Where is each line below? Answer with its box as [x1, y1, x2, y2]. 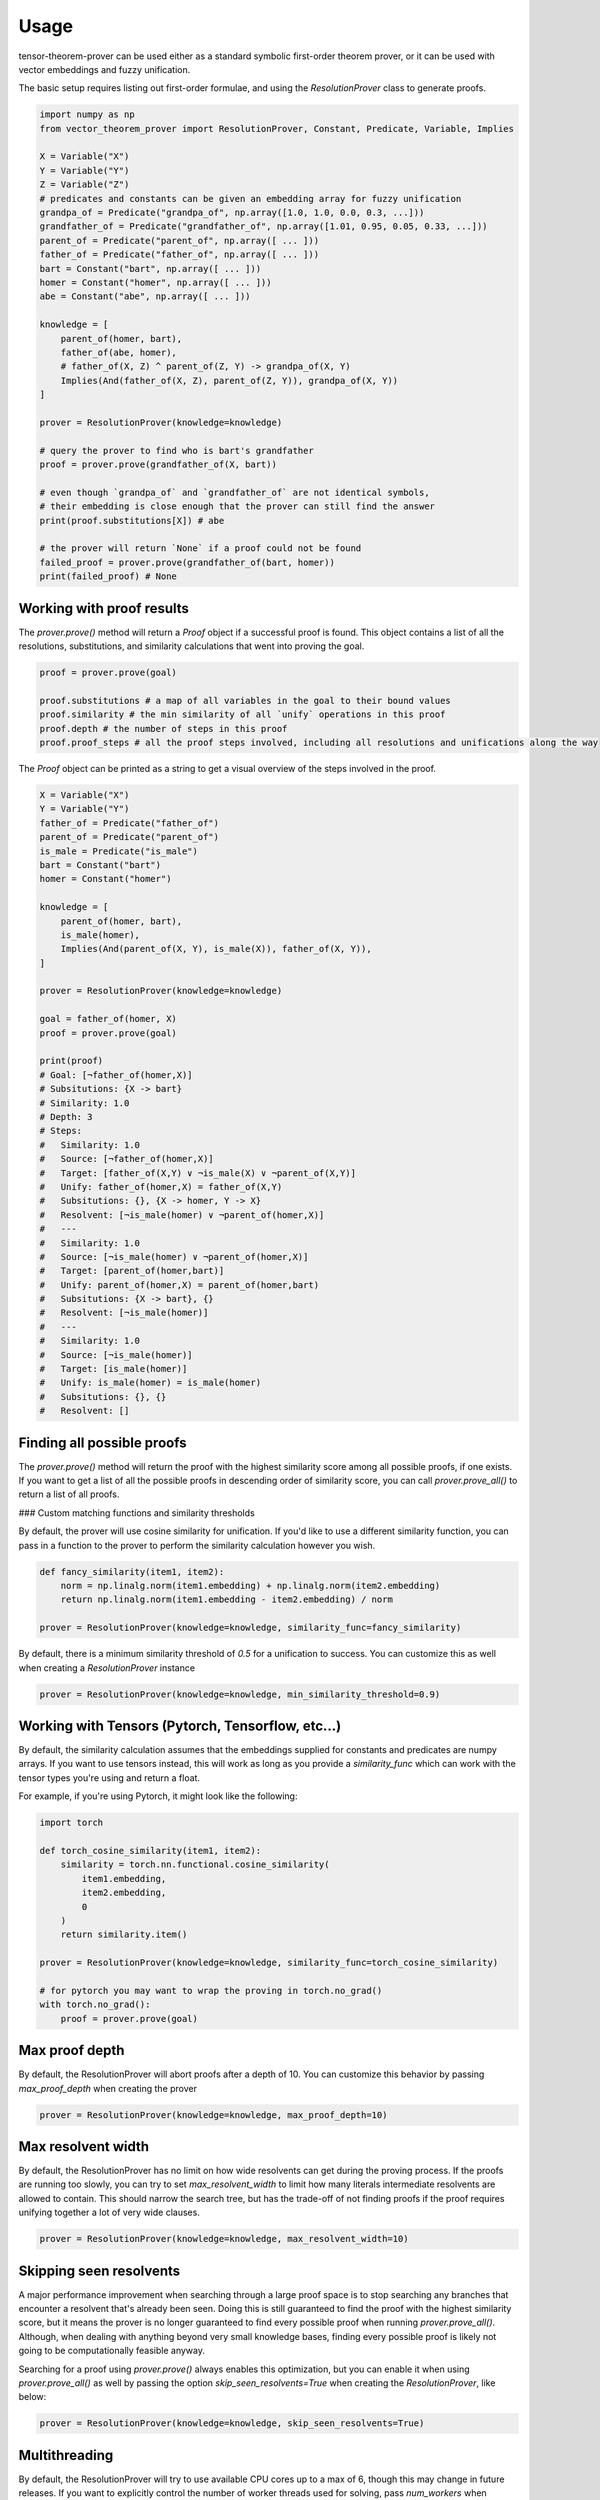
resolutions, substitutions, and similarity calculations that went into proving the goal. [18, 640, 365, 652]
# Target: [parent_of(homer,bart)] [39, 1265, 225, 1277]
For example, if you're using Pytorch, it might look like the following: [18, 1790, 298, 1802]
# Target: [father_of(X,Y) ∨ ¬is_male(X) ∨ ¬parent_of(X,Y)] [39, 1167, 357, 1179]
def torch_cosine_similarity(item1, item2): [39, 1845, 262, 1856]
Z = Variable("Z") [39, 179, 130, 190]
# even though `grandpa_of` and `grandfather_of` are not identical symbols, [39, 486, 430, 498]
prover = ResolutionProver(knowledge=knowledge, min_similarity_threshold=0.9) [39, 1688, 441, 1700]
